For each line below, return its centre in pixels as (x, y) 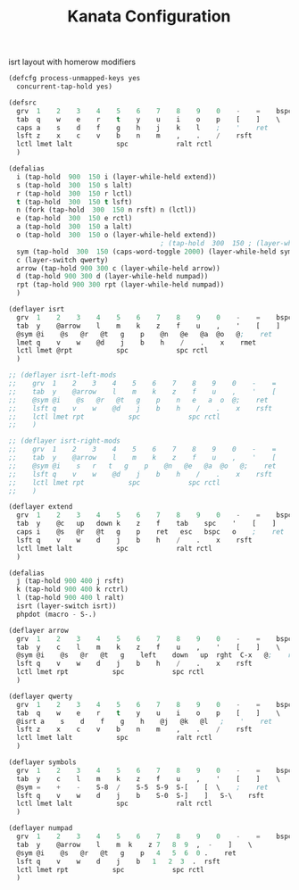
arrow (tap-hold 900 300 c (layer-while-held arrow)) (118, 268)
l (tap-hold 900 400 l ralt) (71, 598)
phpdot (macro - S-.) (57, 614)
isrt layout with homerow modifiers (72, 62)
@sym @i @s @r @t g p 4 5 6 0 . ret (127, 853)
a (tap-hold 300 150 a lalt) (75, 227)
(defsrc (23, 103)
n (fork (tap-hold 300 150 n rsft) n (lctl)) (107, 210)
